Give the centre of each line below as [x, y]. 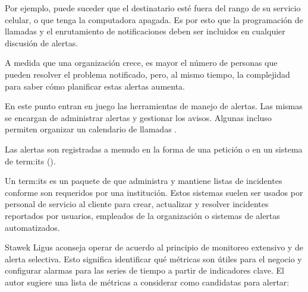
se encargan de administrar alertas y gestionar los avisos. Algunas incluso [138, 117]
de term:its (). [30, 161]
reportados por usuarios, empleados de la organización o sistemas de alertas [142, 215]
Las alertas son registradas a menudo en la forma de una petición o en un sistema [154, 149]
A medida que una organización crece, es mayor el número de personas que [141, 63]
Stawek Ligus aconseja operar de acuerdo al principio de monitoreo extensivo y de [154, 247]
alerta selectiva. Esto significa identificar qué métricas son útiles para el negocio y [153, 258]
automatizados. [32, 227]
